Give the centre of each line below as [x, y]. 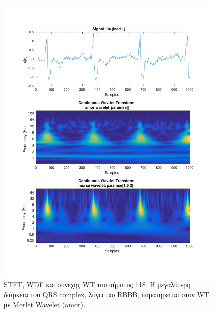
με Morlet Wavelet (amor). [45, 304]
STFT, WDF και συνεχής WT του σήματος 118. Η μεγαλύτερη [97, 284]
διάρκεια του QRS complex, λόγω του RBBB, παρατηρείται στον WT [107, 294]
